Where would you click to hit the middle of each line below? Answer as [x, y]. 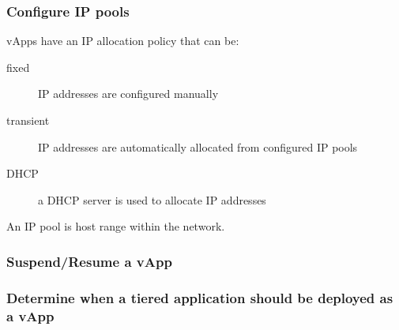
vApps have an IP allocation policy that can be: [123, 41]
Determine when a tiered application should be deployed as [200, 297]
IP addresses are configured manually [128, 94]
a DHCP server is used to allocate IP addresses [152, 199]
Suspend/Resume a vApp [89, 261]
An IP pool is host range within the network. [116, 226]
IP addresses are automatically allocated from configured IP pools [198, 146]
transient [28, 120]
